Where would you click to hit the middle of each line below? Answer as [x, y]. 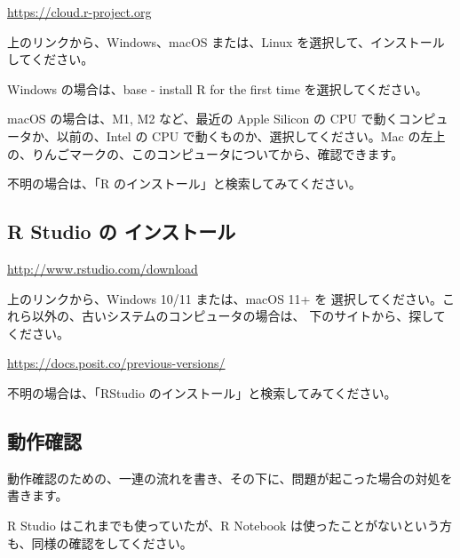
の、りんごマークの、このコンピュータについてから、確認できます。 [206, 153]
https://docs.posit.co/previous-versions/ [116, 363]
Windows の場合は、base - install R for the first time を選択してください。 [218, 88]
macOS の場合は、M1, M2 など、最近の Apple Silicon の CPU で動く [203, 119]
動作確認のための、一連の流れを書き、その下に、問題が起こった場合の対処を [230, 478]
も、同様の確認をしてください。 [100, 542]
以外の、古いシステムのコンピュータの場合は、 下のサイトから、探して [238, 316]
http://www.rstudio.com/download [103, 268]
